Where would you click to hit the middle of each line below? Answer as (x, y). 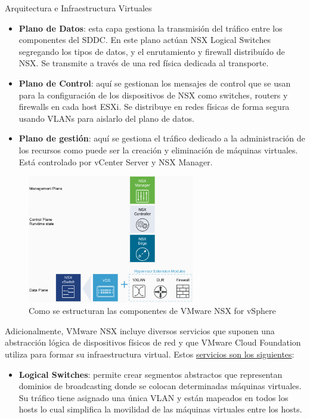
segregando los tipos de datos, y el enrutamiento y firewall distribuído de (152, 51)
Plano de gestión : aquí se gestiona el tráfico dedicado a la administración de (162, 138)
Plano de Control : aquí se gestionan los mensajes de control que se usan (155, 83)
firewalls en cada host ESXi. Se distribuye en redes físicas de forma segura (154, 107)
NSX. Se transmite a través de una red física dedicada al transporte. (144, 63)
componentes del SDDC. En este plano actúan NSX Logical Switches (145, 40)
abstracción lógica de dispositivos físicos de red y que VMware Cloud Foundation (153, 342)
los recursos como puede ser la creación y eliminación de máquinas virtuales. (158, 150)
